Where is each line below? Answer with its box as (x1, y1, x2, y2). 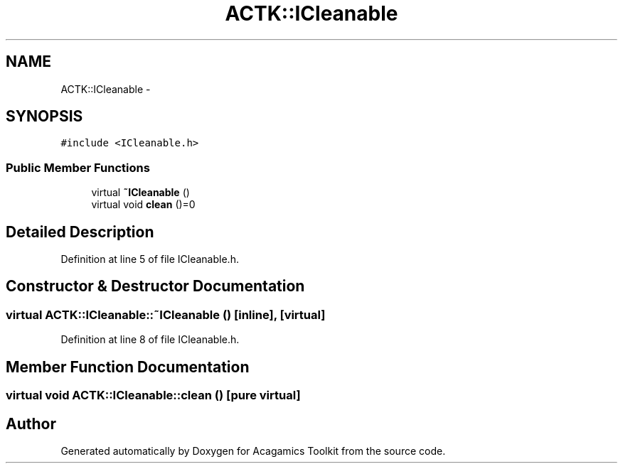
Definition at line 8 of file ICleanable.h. (60, 333, 240, 346)
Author (6, 414, 56, 433)
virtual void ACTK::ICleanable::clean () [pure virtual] (6, 388, 301, 403)
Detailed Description (6, 222, 154, 241)
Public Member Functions (6, 160, 150, 175)
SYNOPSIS (6, 107, 83, 126)
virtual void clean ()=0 (91, 198, 196, 211)
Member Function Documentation (6, 357, 250, 376)
